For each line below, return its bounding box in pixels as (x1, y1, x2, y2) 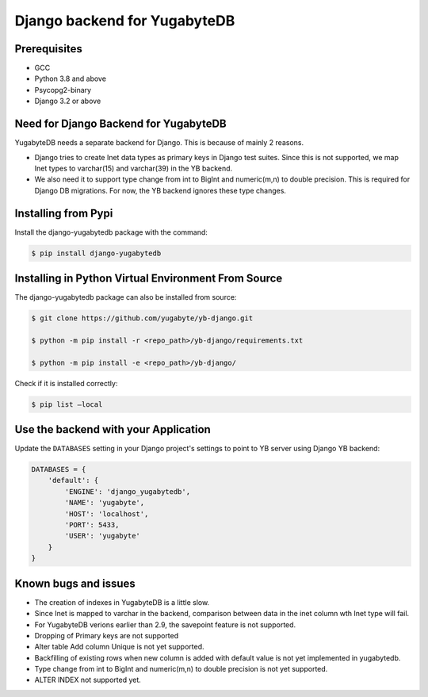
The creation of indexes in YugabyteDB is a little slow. (34, 597, 210, 607)
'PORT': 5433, (64, 520, 120, 530)
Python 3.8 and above (34, 74, 107, 83)
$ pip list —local (31, 400, 103, 408)
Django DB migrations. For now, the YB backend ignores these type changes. (34, 186, 287, 195)
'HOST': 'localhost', (64, 509, 149, 519)
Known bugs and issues (14, 576, 136, 590)
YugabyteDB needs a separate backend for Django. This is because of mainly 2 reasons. (14, 138, 304, 147)
